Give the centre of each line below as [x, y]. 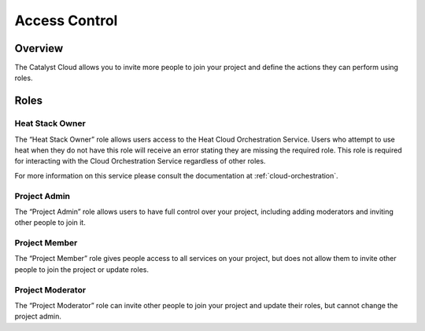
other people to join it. [50, 223]
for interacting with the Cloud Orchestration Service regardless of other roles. [140, 161]
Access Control [66, 20]
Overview [39, 48]
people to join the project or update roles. [82, 269]
